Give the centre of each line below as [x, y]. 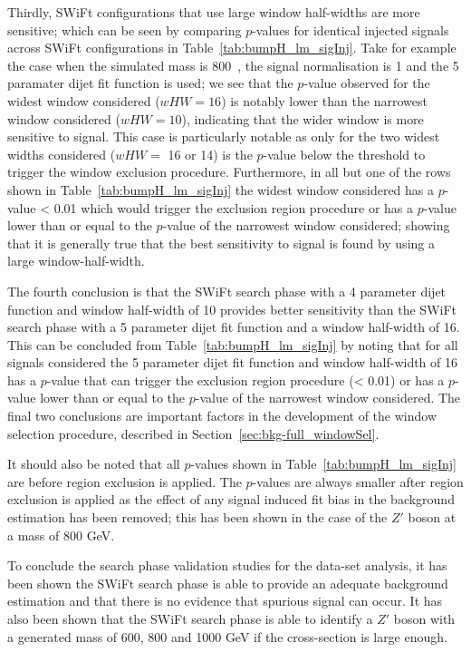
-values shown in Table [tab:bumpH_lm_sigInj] [323, 464]
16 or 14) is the [210, 154]
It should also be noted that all [94, 464]
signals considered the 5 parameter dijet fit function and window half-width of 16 [232, 362]
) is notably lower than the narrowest [324, 100]
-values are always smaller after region [358, 481]
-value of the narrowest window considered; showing [306, 225]
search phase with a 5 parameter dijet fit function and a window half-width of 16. [234, 327]
